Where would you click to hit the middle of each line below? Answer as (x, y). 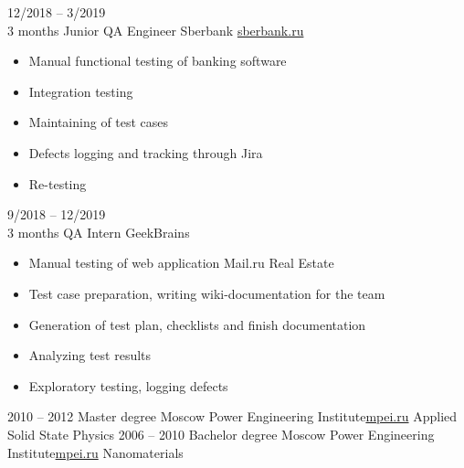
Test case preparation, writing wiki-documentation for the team (207, 293)
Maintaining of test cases (99, 122)
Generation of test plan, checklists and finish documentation (197, 324)
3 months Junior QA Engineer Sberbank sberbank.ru (156, 30)
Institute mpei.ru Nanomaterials (95, 452)
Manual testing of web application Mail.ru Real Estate (181, 263)
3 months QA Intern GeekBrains (99, 232)
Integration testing (81, 91)
